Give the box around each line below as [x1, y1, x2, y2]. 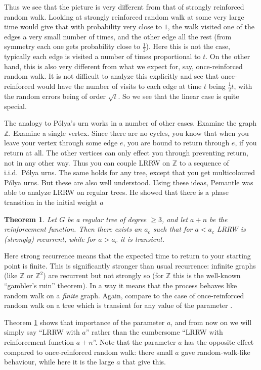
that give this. [122, 356, 166, 367]
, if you [235, 137, 257, 148]
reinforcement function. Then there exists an [4, 224, 142, 234]
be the [209, 214, 228, 224]
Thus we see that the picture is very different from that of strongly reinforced [4, 2, 244, 12]
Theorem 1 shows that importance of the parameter [4, 316, 165, 327]
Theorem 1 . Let [4, 214, 57, 224]
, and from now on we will [170, 316, 252, 327]
